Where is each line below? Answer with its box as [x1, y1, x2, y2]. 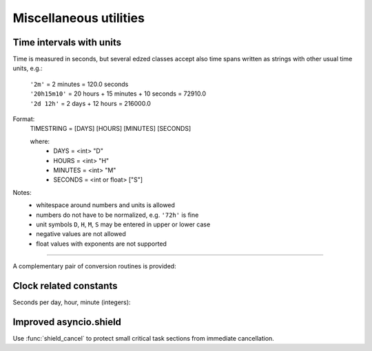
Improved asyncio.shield [12, 316, 122, 328]
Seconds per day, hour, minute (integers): [12, 298, 131, 306]
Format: [12, 115, 35, 123]
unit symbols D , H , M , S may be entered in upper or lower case [36, 220, 211, 228]
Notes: [12, 188, 32, 196]
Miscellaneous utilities [12, 10, 145, 25]
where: [30, 137, 50, 145]
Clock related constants [12, 279, 118, 292]
